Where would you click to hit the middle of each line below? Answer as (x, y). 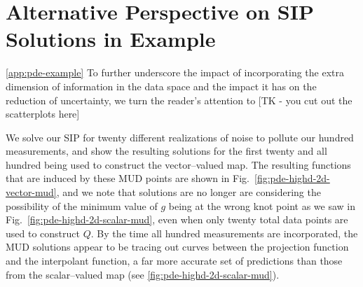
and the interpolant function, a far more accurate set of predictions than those (174, 261)
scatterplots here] (43, 114)
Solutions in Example (111, 39)
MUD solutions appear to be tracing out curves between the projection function (177, 247)
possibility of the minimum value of (82, 205)
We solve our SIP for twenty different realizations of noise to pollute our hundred (180, 137)
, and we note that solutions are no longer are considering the (189, 192)
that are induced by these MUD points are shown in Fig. (128, 178)
